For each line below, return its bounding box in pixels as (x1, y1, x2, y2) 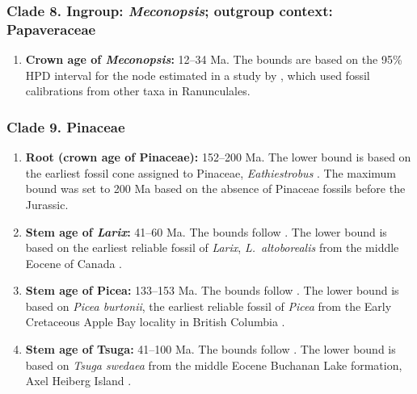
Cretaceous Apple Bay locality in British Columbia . (25, 313, 285, 330)
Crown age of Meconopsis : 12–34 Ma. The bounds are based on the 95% (25, 51, 402, 68)
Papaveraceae (6, 19, 96, 39)
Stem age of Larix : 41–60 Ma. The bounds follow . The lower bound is (25, 223, 387, 240)
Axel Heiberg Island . (25, 372, 132, 389)
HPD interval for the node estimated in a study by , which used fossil (25, 66, 370, 83)
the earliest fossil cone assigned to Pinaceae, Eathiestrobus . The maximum (25, 164, 397, 181)
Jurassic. (25, 195, 69, 212)
